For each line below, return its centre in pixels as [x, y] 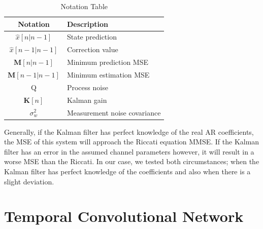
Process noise [87, 87]
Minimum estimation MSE [108, 74]
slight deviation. [29, 181]
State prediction [92, 37]
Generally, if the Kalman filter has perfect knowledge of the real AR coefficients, [129, 131]
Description [87, 24]
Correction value [92, 49]
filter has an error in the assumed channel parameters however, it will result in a [129, 151]
